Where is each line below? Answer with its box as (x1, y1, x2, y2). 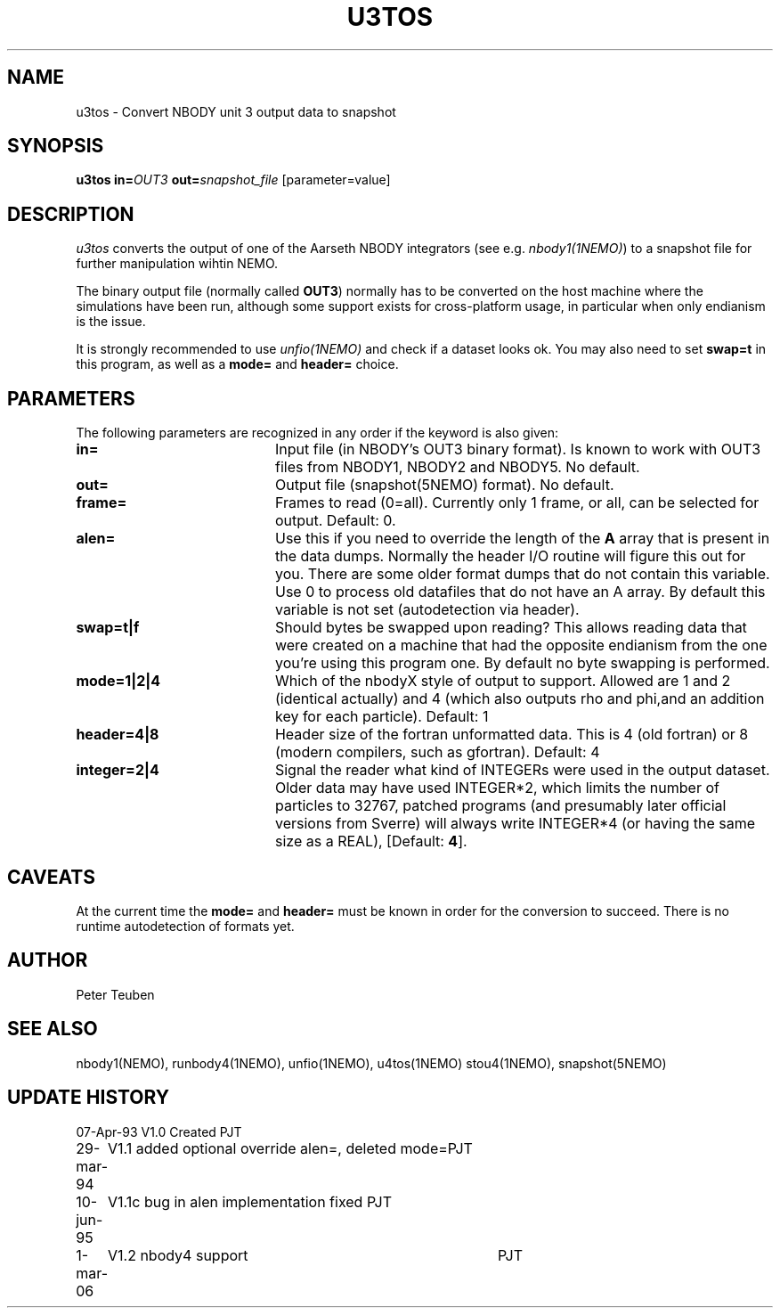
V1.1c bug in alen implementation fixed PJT (107, 1192, 393, 1211)
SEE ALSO (7, 1017, 98, 1041)
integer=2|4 (76, 761, 159, 780)
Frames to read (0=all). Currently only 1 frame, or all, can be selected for (274, 494, 760, 512)
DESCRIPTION (7, 202, 134, 225)
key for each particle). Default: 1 (274, 707, 489, 726)
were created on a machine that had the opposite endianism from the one (274, 636, 768, 655)
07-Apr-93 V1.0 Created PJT (76, 1123, 242, 1139)
